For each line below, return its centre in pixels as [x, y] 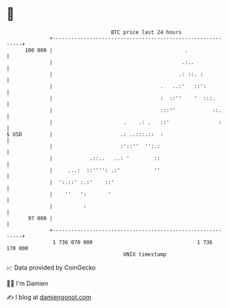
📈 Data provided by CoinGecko [51, 268]
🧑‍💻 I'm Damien [27, 283]
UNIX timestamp [145, 254]
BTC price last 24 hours [147, 32]
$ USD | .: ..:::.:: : [85, 134]
